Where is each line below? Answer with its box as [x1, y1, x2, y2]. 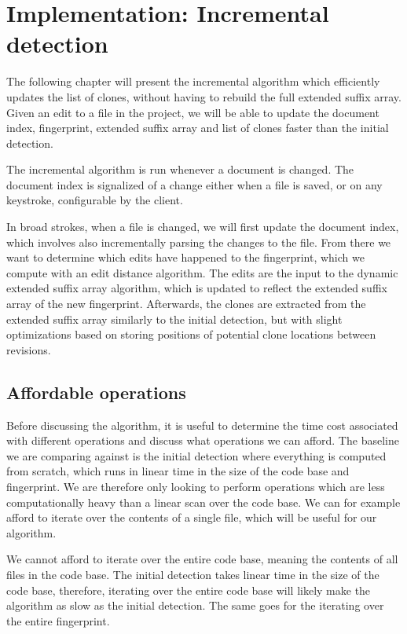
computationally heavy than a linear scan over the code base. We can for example [6, 493, 401, 510]
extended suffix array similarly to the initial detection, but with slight [6, 310, 343, 327]
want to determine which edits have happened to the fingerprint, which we [6, 249, 365, 266]
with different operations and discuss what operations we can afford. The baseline [6, 432, 399, 449]
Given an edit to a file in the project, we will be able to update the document [6, 104, 379, 120]
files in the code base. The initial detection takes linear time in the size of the [6, 566, 379, 582]
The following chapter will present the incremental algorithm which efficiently [6, 73, 380, 90]
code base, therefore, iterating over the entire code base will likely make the [6, 581, 371, 598]
